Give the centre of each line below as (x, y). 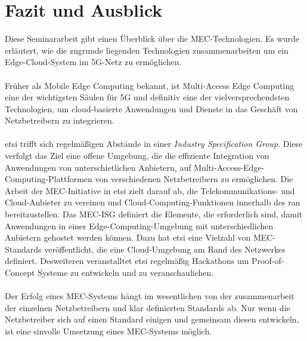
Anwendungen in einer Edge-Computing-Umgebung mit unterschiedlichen (139, 225)
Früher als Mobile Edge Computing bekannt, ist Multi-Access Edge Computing (150, 85)
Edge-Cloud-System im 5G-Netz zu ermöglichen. (93, 62)
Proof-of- (268, 261)
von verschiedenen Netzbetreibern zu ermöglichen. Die (194, 179)
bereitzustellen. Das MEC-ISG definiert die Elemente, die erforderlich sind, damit (154, 214)
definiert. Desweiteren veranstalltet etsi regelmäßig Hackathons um (127, 261)
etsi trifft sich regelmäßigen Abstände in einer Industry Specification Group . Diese (154, 144)
